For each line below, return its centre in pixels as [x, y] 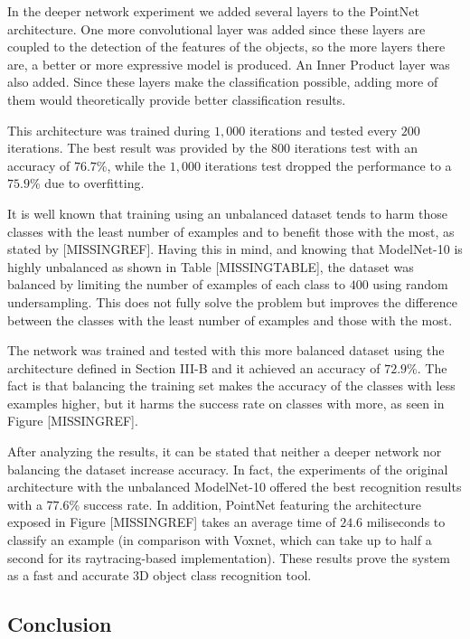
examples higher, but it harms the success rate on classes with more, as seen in [226, 403]
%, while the [131, 165]
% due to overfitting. [87, 183]
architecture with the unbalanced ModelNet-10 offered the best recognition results [235, 487]
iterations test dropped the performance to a [328, 165]
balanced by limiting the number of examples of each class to [176, 284]
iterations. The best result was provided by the [137, 148]
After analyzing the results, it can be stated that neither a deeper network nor [225, 451]
